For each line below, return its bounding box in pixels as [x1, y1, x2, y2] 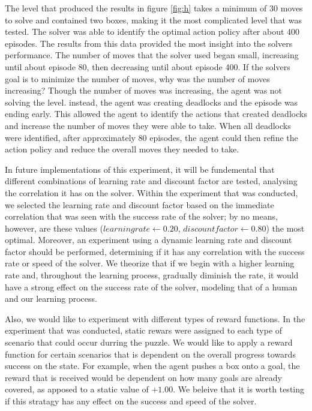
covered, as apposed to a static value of [5, 383, 149, 395]
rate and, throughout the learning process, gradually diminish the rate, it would [5, 269, 299, 281]
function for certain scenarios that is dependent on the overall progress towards [5, 347, 296, 360]
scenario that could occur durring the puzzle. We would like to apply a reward [5, 336, 293, 349]
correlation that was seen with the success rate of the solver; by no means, [5, 210, 278, 223]
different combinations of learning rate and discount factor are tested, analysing [5, 175, 298, 187]
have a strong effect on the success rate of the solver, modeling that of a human [5, 280, 298, 293]
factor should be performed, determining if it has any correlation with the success [5, 245, 305, 257]
